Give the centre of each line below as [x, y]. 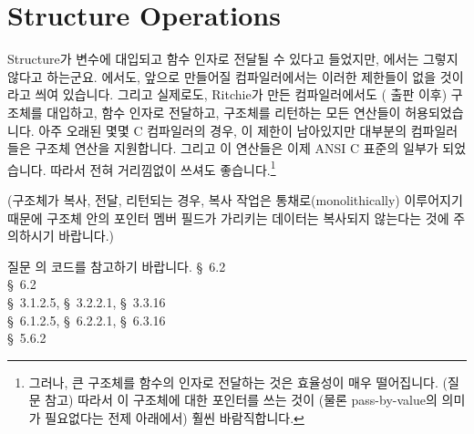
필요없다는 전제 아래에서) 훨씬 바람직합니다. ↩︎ [175, 417]
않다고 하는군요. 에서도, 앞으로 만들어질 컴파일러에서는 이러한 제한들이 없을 [222, 76]
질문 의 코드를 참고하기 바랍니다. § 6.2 [117, 266]
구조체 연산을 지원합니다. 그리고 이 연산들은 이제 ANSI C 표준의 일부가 [237, 148]
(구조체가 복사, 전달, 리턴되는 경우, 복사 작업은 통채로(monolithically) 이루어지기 [235, 199]
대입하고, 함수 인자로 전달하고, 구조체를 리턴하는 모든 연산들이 [224, 112]
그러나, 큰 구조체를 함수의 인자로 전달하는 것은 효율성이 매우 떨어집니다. [233, 382]
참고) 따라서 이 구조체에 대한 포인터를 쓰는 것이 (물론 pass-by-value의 [241, 400]
